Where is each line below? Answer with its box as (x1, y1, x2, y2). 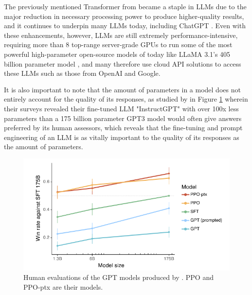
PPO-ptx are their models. (23, 281, 103, 292)
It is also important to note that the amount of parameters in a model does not (4, 84, 241, 94)
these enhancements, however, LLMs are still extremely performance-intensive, (4, 30, 238, 40)
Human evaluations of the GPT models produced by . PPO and (23, 272, 214, 282)
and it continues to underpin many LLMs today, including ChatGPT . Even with (4, 20, 246, 31)
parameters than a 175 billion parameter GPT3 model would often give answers (4, 113, 242, 123)
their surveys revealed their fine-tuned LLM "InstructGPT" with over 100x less (4, 103, 239, 113)
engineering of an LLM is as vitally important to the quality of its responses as (4, 132, 239, 142)
